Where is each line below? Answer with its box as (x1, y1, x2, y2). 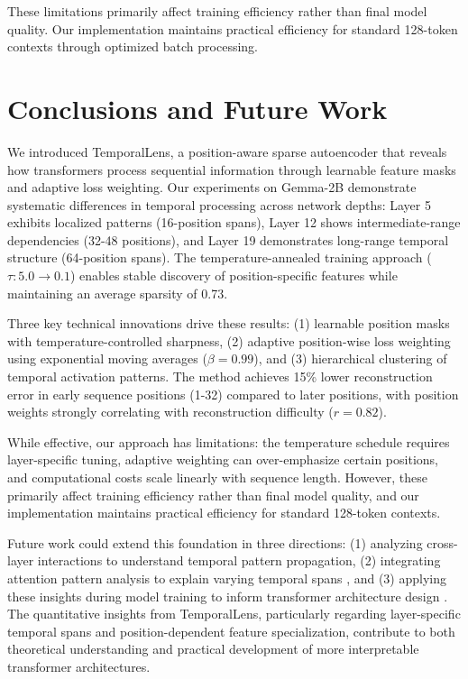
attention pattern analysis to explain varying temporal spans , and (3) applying (7, 568, 446, 587)
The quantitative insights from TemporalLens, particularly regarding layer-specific (7, 604, 461, 623)
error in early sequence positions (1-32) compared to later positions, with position (7, 384, 459, 403)
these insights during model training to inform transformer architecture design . (7, 586, 448, 605)
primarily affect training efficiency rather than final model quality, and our (7, 485, 419, 504)
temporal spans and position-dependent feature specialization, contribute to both (7, 621, 455, 640)
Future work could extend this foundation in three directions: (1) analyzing (7, 533, 423, 552)
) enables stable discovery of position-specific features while (69, 266, 398, 285)
